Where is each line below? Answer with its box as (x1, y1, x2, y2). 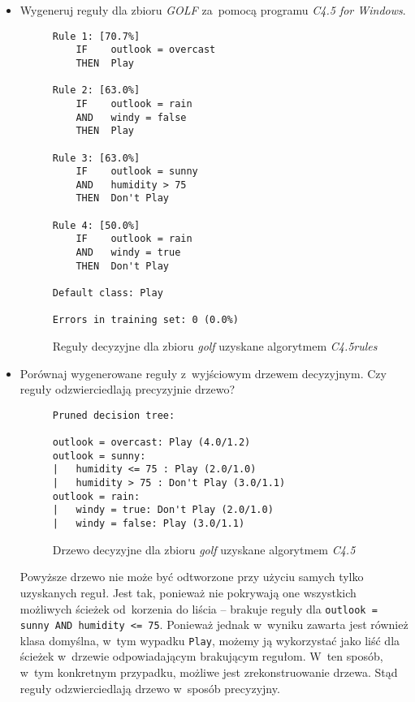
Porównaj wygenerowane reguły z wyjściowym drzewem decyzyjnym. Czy (19, 364, 387, 381)
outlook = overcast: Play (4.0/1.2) (52, 437, 251, 449)
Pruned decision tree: (52, 409, 175, 421)
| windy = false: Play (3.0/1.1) (52, 518, 245, 530)
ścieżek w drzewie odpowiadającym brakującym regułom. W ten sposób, (19, 648, 383, 665)
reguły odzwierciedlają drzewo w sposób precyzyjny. (19, 679, 280, 696)
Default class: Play (52, 287, 163, 299)
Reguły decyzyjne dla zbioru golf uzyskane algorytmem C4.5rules (52, 338, 378, 355)
